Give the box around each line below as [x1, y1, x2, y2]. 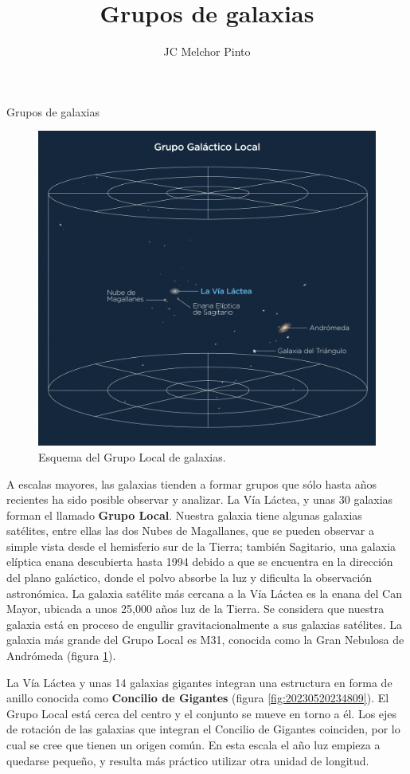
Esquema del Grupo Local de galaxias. [38, 448, 226, 465]
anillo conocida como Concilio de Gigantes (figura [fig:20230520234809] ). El [6, 690, 389, 706]
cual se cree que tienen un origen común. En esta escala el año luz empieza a [6, 737, 381, 753]
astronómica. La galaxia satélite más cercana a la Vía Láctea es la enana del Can [6, 584, 402, 601]
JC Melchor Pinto [163, 43, 251, 60]
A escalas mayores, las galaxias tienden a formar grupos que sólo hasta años [6, 475, 377, 492]
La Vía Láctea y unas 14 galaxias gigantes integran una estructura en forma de [6, 674, 392, 690]
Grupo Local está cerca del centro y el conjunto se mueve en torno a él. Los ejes [6, 705, 397, 721]
